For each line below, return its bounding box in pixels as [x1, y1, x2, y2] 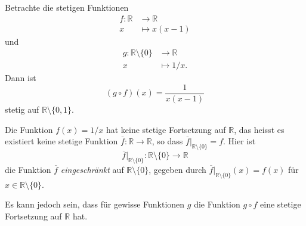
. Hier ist [223, 135, 256, 147]
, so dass [152, 135, 183, 147]
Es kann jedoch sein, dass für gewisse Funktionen [5, 198, 185, 210]
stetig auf [5, 103, 39, 115]
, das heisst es [234, 123, 285, 135]
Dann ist [5, 72, 36, 84]
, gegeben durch [149, 163, 206, 175]
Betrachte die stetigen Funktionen [5, 1, 129, 13]
